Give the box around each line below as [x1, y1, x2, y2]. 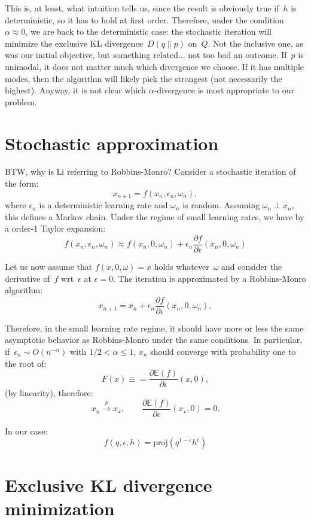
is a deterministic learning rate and [39, 199, 168, 211]
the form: [5, 177, 39, 190]
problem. [5, 95, 37, 108]
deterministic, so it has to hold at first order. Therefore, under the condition [5, 13, 284, 26]
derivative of [5, 272, 50, 284]
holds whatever [154, 260, 209, 272]
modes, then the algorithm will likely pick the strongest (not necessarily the [5, 72, 282, 84]
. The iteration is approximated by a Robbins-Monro [112, 272, 306, 284]
